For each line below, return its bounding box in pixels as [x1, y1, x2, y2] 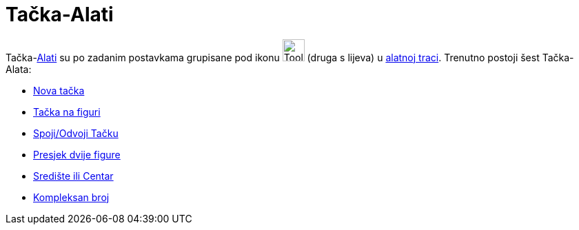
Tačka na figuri [33, 105, 101, 118]
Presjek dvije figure [33, 148, 121, 160]
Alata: [6, 63, 32, 75]
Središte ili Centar [33, 169, 114, 182]
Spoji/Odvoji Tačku [33, 127, 119, 139]
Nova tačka [33, 84, 85, 96]
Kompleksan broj [33, 191, 110, 203]
